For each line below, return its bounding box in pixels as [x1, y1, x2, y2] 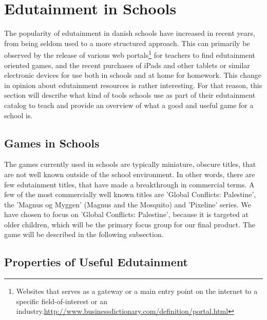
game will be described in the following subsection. [4, 229, 164, 240]
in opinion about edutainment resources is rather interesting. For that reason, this [4, 79, 262, 90]
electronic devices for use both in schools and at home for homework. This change [4, 70, 262, 80]
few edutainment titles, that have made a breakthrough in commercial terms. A [4, 179, 255, 189]
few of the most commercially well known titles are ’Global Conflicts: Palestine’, [4, 189, 256, 200]
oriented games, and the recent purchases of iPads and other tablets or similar [4, 59, 250, 70]
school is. [4, 110, 33, 120]
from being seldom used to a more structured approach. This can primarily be [4, 37, 250, 48]
